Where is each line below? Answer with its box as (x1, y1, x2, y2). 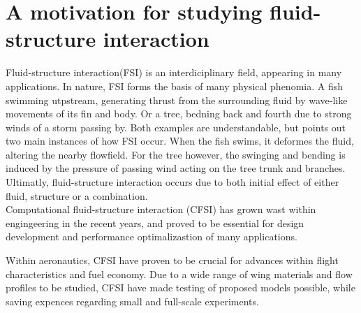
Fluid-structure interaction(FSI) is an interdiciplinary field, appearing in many (6, 65, 342, 80)
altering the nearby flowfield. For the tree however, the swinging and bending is (6, 147, 346, 161)
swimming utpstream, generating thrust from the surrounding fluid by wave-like (6, 92, 348, 107)
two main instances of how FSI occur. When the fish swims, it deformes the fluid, (6, 133, 354, 148)
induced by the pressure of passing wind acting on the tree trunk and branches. (6, 161, 346, 175)
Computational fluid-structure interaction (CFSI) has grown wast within (6, 202, 316, 217)
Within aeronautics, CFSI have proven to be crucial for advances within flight (6, 253, 339, 268)
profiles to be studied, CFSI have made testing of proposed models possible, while (6, 280, 355, 295)
